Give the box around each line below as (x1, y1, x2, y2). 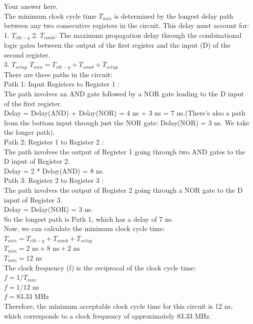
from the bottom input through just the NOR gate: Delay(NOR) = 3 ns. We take (4, 117, 250, 127)
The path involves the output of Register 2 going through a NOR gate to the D (4, 185, 243, 195)
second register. (4, 49, 51, 59)
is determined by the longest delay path (114, 10, 233, 21)
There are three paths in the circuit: (4, 69, 113, 79)
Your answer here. (4, 1, 58, 11)
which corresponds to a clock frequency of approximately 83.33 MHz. (4, 310, 211, 321)
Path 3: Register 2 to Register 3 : (4, 175, 104, 185)
